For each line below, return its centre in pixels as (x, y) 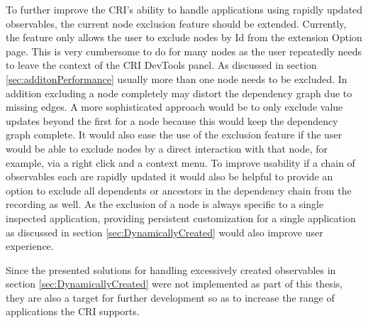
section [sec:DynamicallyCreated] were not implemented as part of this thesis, (174, 284)
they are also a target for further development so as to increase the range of (170, 297)
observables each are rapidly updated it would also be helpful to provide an (169, 176)
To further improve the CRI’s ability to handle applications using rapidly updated (184, 9)
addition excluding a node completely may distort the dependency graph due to (179, 93)
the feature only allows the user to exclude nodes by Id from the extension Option (184, 37)
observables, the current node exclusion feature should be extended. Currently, (176, 23)
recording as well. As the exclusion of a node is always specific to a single (165, 204)
